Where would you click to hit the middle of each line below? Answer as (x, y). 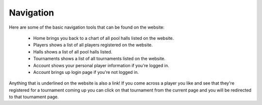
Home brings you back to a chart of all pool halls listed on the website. (104, 38)
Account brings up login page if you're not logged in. (86, 72)
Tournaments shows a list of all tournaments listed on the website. (99, 59)
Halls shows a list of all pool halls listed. (73, 52)
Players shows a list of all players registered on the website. (93, 45)
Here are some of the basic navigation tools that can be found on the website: (87, 27)
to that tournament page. (34, 97)
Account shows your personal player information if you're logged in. (101, 65)
